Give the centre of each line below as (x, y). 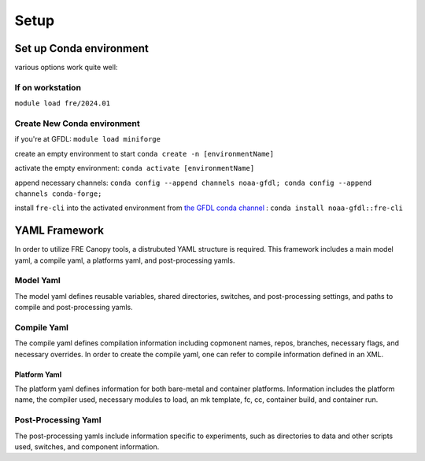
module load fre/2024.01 (62, 103)
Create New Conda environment (78, 124)
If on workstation (48, 87)
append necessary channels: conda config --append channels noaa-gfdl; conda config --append (193, 183)
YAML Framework (59, 231)
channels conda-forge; (58, 194)
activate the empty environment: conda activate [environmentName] (135, 168)
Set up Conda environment (82, 48)
